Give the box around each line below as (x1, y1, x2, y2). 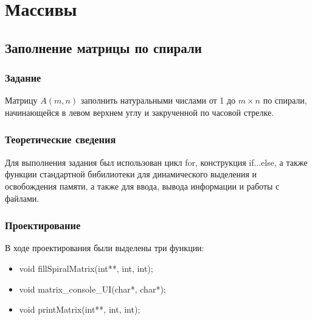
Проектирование (5, 218, 81, 233)
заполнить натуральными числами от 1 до (80, 94, 236, 107)
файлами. (5, 191, 40, 204)
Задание (5, 70, 41, 85)
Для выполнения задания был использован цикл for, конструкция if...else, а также (5, 155, 308, 168)
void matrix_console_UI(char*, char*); (19, 282, 166, 295)
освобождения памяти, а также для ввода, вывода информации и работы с (5, 179, 280, 192)
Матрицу (5, 94, 38, 107)
